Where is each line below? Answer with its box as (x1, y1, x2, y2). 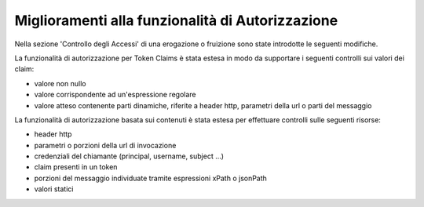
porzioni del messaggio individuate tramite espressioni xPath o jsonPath (34, 173, 267, 183)
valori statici (34, 184, 74, 194)
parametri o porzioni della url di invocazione (34, 140, 177, 150)
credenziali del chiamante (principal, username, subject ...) (34, 151, 224, 161)
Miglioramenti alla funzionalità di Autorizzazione (14, 12, 338, 29)
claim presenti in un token (34, 162, 118, 172)
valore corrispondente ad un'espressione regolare (34, 90, 196, 100)
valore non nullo (34, 78, 86, 88)
